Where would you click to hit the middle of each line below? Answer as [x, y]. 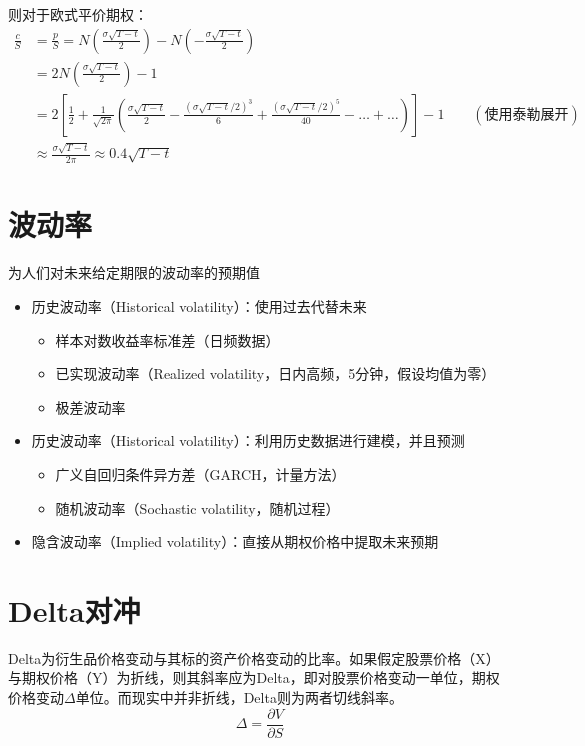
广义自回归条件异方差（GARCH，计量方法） [200, 473]
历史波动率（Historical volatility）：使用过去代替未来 [199, 305]
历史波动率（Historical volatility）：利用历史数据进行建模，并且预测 [248, 440]
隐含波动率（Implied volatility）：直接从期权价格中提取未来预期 [235, 541]
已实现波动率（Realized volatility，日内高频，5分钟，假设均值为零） [275, 373]
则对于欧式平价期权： [78, 14]
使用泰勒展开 [526, 114]
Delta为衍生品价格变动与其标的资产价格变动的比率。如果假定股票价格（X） [254, 657]
